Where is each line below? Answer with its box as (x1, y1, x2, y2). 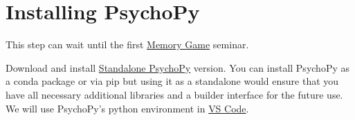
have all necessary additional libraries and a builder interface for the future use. (6, 87, 343, 101)
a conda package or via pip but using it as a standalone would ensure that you (6, 74, 339, 88)
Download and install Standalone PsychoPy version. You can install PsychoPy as (6, 60, 349, 74)
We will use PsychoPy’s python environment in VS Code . (6, 101, 249, 115)
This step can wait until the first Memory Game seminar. (6, 37, 249, 52)
